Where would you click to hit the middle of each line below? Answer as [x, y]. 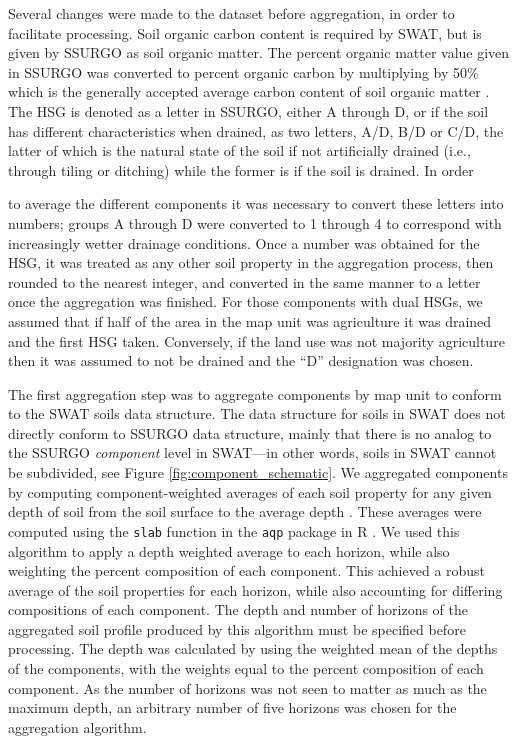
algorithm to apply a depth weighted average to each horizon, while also [229, 550]
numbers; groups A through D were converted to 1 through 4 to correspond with [255, 222]
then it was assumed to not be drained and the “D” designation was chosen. [241, 360]
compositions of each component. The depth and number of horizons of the [238, 609]
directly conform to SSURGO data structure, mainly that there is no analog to [250, 432]
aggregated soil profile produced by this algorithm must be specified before [237, 628]
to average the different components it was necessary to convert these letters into [256, 203]
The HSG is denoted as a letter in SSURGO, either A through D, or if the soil [248, 110]
